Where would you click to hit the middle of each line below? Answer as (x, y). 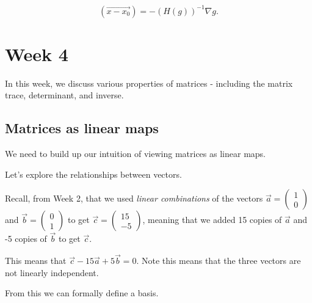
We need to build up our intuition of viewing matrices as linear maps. (135, 154)
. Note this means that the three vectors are (219, 261)
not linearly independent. (52, 272)
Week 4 (37, 53)
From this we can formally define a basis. (82, 293)
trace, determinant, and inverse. (64, 95)
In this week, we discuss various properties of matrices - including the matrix (149, 83)
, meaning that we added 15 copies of (212, 220)
